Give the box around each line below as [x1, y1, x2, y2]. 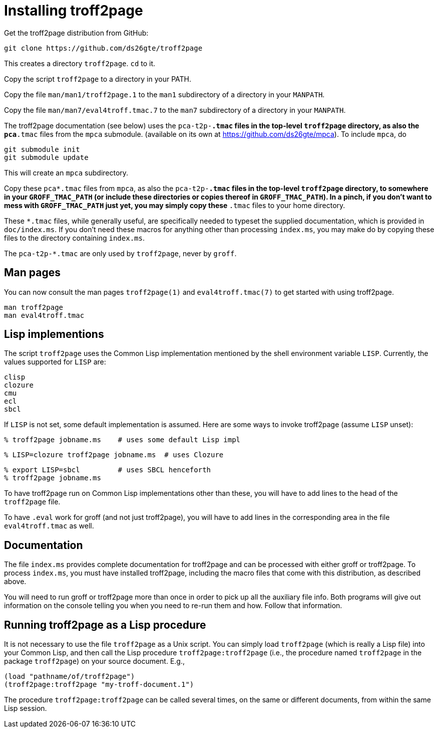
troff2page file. [4, 497, 61, 506]
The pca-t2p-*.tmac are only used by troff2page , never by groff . [4, 249, 237, 258]
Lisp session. [4, 704, 47, 713]
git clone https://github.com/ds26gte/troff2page [4, 44, 203, 52]
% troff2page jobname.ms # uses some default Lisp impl [4, 436, 241, 444]
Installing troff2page [4, 2, 143, 19]
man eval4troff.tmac [4, 311, 85, 319]
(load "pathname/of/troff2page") [4, 672, 135, 681]
